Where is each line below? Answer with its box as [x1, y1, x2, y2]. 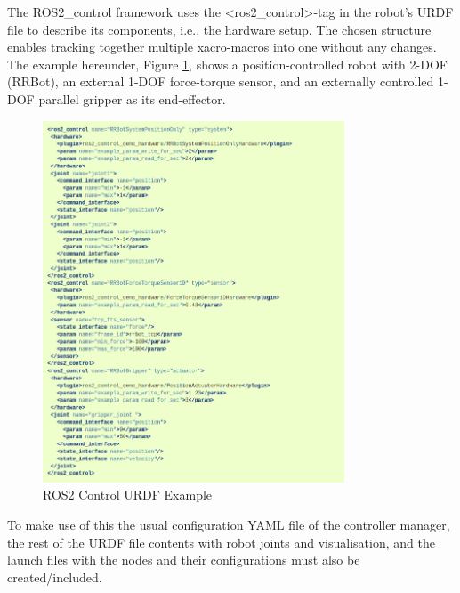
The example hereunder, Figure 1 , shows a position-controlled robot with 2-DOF [7, 54, 448, 73]
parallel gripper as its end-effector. [38, 89, 226, 108]
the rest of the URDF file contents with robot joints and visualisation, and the [7, 532, 435, 551]
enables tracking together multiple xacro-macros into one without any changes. [7, 37, 437, 56]
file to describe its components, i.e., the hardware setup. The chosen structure [7, 20, 432, 38]
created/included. [7, 567, 102, 586]
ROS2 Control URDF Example [43, 485, 213, 504]
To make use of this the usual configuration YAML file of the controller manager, [7, 515, 450, 533]
